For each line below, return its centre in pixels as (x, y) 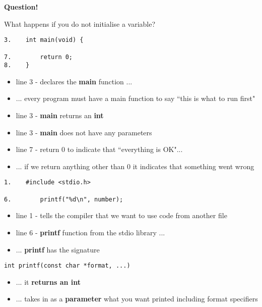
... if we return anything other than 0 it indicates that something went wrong (135, 166)
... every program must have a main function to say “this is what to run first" (136, 98)
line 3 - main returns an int (60, 115)
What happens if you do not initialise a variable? (80, 23)
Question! (21, 7)
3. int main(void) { (44, 40)
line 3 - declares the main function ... (74, 81)
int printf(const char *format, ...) (67, 266)
